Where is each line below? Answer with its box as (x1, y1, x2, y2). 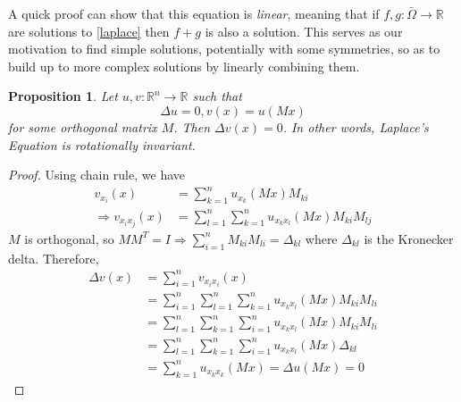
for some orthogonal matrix (8, 117, 157, 136)
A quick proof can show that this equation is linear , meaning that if (8, 4, 380, 22)
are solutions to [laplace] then (8, 21, 170, 40)
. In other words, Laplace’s (282, 117, 429, 136)
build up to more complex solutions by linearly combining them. (8, 56, 360, 75)
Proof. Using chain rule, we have (8, 165, 185, 184)
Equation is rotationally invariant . (8, 135, 196, 154)
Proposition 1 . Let (8, 87, 118, 105)
